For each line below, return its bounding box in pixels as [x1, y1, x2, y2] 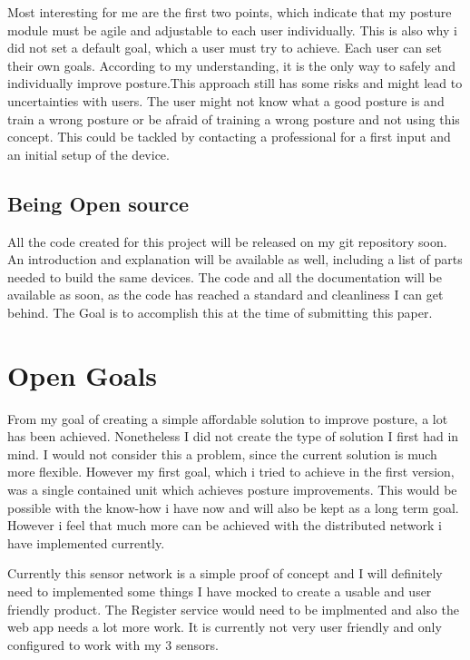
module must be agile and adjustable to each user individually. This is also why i [7, 20, 457, 39]
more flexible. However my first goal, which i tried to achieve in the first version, [7, 462, 455, 481]
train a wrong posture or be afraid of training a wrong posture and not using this [7, 109, 460, 128]
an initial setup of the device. [7, 144, 170, 163]
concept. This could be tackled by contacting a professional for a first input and [7, 127, 451, 146]
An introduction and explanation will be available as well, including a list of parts [7, 250, 463, 269]
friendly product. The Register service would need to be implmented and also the [7, 599, 459, 618]
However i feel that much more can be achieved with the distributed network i [7, 516, 442, 535]
